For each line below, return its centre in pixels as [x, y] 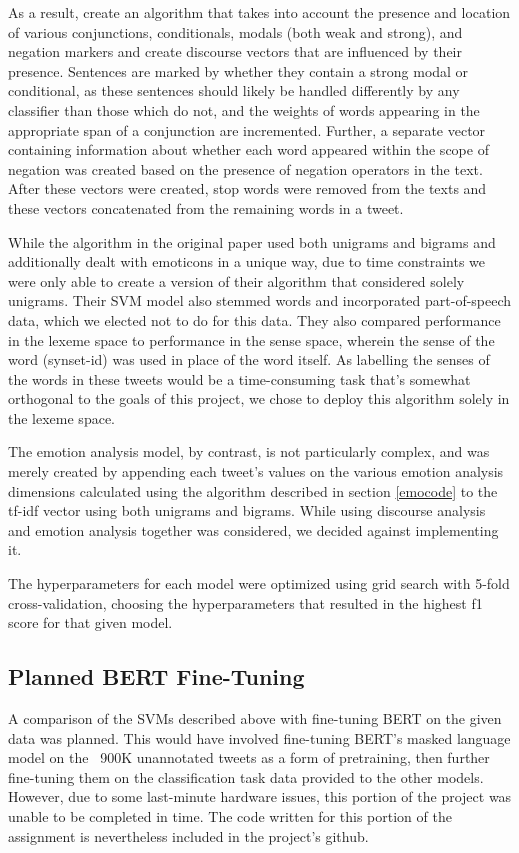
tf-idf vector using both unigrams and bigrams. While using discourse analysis [247, 510]
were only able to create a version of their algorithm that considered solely [236, 280]
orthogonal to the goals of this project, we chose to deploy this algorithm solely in [259, 398]
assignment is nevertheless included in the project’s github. [188, 835]
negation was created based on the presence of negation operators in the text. [245, 168]
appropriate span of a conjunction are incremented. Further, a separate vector [247, 129]
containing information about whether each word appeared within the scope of [248, 149]
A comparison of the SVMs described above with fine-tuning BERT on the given [255, 718]
